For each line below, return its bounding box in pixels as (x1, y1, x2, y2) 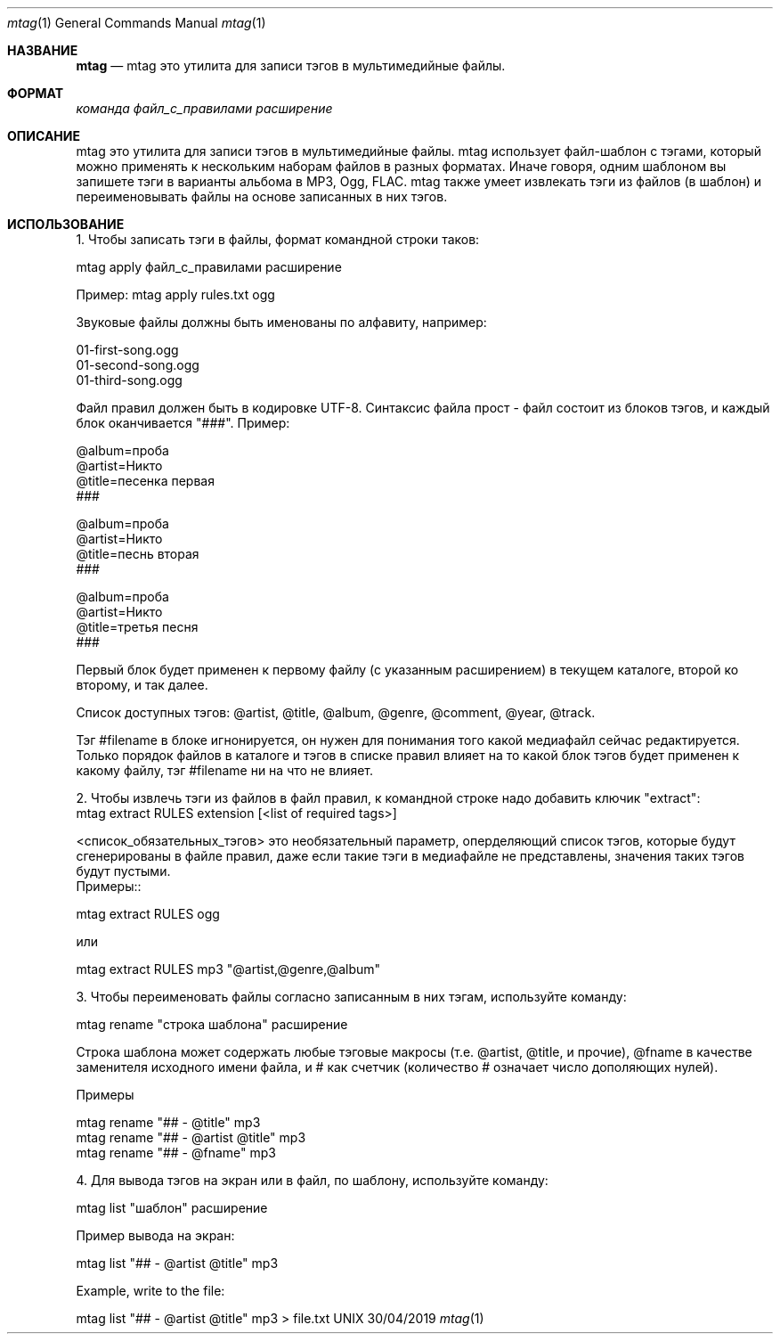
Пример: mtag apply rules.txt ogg (76, 287, 275, 302)
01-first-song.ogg (76, 342, 179, 357)
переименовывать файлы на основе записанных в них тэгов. (76, 189, 448, 204)
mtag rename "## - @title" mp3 (76, 1115, 261, 1130)
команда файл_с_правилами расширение (76, 101, 333, 116)
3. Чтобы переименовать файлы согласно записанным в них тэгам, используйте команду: (76, 989, 627, 1004)
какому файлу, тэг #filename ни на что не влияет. (76, 763, 374, 778)
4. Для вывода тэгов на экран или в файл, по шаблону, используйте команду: (76, 1173, 548, 1188)
